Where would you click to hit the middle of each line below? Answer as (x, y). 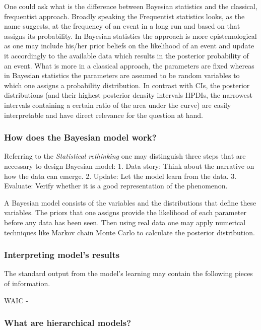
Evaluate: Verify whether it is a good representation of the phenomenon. (116, 186)
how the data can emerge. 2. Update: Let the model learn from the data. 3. (120, 176)
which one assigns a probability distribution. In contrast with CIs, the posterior (127, 85)
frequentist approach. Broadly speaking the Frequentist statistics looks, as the (124, 16)
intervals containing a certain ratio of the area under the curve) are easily (118, 105)
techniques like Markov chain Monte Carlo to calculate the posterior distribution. (129, 232)
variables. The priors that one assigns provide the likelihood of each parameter (125, 212)
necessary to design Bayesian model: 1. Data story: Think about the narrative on (129, 166)
